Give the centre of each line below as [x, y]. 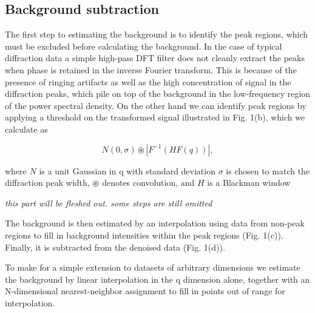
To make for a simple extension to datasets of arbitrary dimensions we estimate [153, 267]
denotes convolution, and [148, 183]
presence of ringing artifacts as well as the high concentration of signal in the [148, 81]
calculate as [26, 129]
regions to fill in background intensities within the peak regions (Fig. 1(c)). [144, 235]
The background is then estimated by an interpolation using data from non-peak [155, 223]
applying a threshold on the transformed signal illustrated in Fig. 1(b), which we [155, 117]
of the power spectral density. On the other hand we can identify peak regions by [156, 105]
